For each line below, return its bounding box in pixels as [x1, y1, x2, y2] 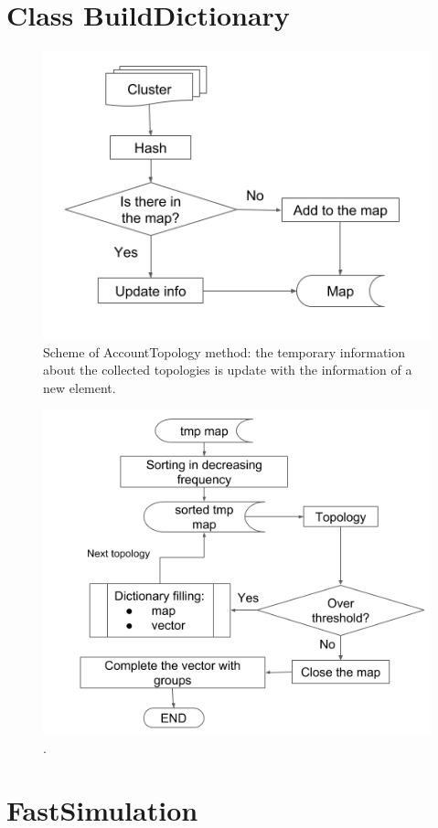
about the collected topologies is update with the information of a [43, 360, 412, 379]
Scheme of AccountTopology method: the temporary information [43, 342, 406, 361]
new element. [43, 377, 116, 397]
